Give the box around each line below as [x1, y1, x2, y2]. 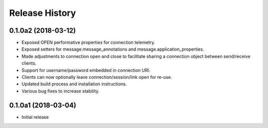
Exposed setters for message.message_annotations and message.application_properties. [21, 46, 204, 52]
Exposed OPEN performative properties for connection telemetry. [21, 40, 155, 46]
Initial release [21, 114, 49, 120]
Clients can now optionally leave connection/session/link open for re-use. [21, 74, 172, 80]
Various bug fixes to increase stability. [21, 88, 100, 94]
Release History [9, 7, 76, 18]
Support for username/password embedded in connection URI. [21, 67, 151, 73]
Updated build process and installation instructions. [21, 81, 127, 87]
